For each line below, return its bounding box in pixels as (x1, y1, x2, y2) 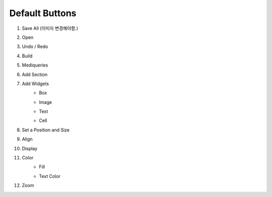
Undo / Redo (22, 43, 48, 50)
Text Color (39, 173, 60, 179)
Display (22, 145, 38, 151)
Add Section (22, 71, 48, 78)
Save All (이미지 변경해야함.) (22, 25, 78, 31)
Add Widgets (22, 81, 49, 87)
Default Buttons (9, 8, 77, 19)
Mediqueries (22, 62, 48, 68)
